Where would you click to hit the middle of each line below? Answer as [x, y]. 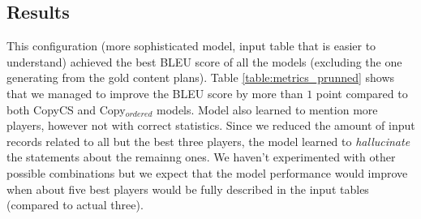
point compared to [362, 93]
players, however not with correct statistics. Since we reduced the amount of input [211, 125]
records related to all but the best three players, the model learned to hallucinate [208, 141]
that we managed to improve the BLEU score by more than [155, 93]
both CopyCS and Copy [66, 109]
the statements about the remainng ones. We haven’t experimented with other [201, 157]
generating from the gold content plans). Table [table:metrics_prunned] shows [201, 77]
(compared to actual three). [75, 205]
